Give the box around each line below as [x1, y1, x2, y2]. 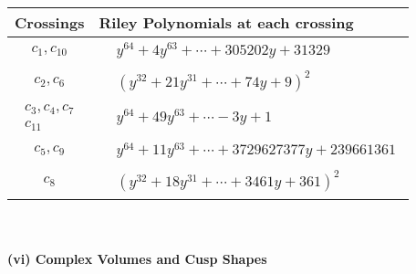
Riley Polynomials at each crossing [99, 12, 354, 33]
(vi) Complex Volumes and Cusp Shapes [7, 248, 267, 268]
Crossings [15, 12, 85, 33]
